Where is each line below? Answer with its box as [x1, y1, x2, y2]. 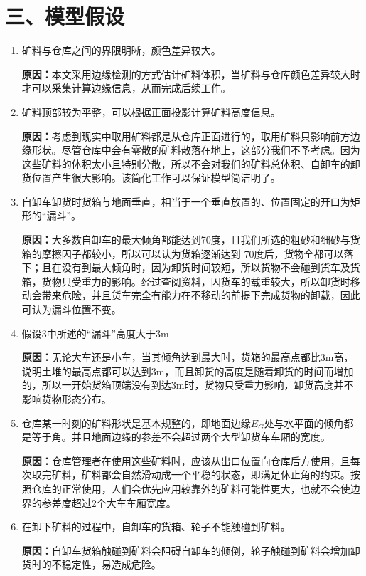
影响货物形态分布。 [21, 392, 112, 406]
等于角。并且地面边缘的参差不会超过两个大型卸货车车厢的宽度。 [31, 429, 330, 444]
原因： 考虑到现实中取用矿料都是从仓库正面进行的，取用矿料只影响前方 [21, 128, 350, 143]
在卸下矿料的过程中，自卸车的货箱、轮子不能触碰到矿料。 [21, 519, 291, 534]
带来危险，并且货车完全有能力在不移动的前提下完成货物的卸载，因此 [41, 288, 360, 303]
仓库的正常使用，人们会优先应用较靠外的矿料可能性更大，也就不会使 [31, 481, 350, 496]
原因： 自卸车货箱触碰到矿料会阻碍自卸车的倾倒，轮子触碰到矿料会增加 [21, 543, 350, 557]
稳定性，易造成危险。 [61, 557, 161, 572]
